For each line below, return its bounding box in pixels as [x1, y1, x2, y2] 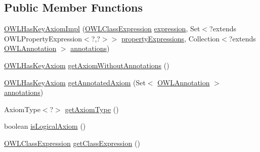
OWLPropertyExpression [4, 33, 82, 43]
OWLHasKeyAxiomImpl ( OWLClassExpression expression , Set [4, 23, 200, 34]
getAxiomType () [65, 104, 119, 114]
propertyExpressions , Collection [121, 33, 220, 43]
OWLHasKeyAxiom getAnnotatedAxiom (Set [4, 77, 146, 87]
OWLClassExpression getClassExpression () [4, 137, 140, 148]
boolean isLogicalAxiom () [4, 121, 86, 131]
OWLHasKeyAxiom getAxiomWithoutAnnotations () [4, 60, 169, 70]
